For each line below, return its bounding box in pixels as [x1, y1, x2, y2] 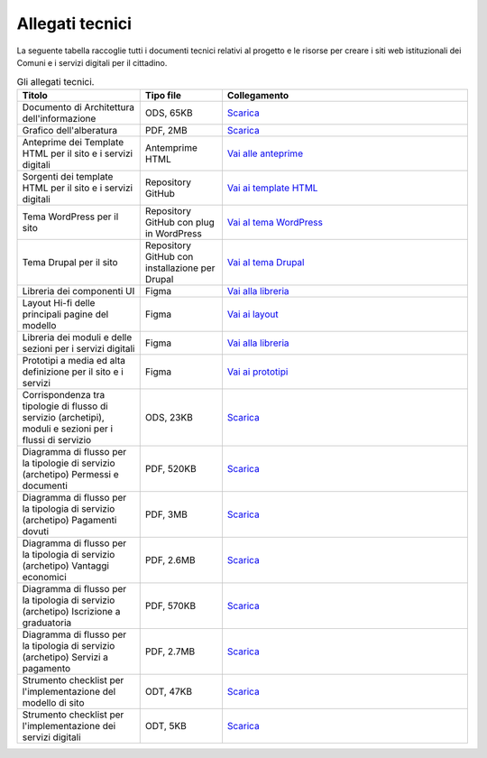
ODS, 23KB [144, 411, 193, 423]
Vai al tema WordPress [226, 216, 324, 228]
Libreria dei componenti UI [22, 284, 135, 297]
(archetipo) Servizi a [22, 651, 108, 663]
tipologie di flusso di [22, 400, 108, 412]
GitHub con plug [144, 216, 216, 228]
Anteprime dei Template [22, 135, 124, 148]
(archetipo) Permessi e [22, 467, 119, 480]
